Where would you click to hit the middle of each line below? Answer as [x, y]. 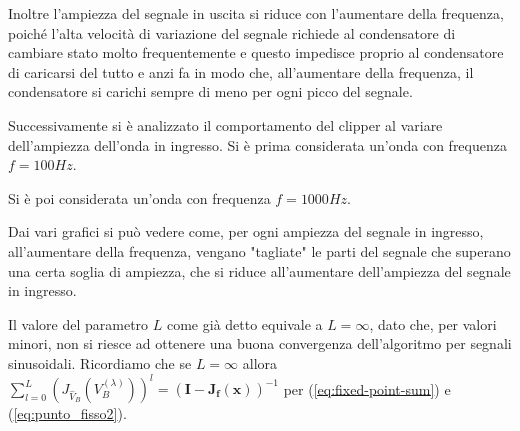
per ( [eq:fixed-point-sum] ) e [367, 388]
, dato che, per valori [433, 323]
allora [260, 362]
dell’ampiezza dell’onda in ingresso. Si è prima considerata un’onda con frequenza [257, 144]
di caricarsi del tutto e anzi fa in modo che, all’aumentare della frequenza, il [241, 71]
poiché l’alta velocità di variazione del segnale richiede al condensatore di [232, 32]
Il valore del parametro [78, 323]
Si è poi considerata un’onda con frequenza [139, 197]
